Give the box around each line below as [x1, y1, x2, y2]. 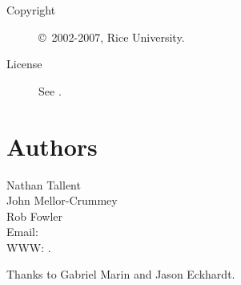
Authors [6, 129, 98, 162]
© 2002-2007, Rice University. [38, 28, 185, 45]
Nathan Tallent [6, 176, 81, 193]
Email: [6, 223, 38, 240]
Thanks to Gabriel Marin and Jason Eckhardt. [6, 266, 235, 283]
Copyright [6, 2, 56, 18]
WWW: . [6, 238, 51, 255]
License [6, 55, 42, 72]
